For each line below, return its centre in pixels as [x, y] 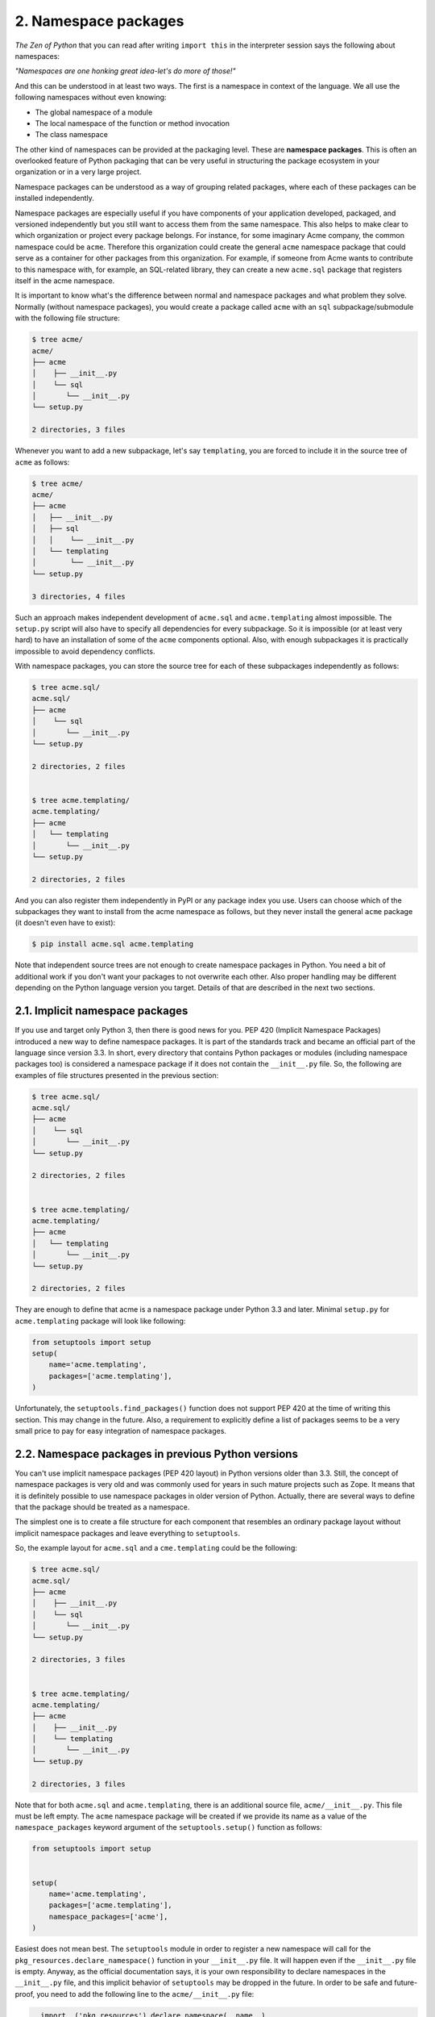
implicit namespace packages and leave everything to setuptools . [128, 1533]
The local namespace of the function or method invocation [132, 123]
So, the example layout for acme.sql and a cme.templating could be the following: [156, 1548]
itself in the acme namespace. [65, 280]
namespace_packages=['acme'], [108, 1917]
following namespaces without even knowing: [91, 98]
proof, [25, 1994]
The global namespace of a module [94, 112]
